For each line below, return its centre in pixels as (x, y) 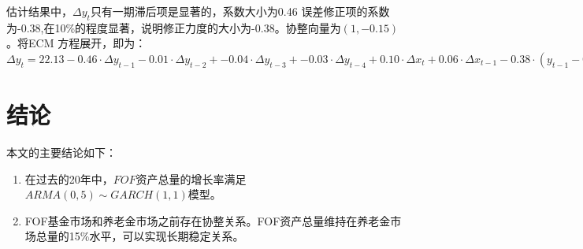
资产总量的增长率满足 (191, 178)
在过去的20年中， (69, 178)
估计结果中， (39, 11)
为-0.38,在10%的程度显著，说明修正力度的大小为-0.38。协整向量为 (174, 27)
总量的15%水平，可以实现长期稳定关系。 (140, 236)
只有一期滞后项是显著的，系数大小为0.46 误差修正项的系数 (240, 11)
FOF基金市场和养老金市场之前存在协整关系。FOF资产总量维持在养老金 (208, 220)
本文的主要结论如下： (61, 152)
